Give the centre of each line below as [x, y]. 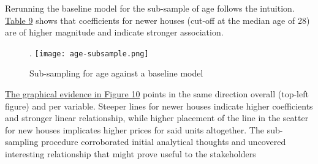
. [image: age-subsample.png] [89, 52]
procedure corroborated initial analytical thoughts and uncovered [164, 142]
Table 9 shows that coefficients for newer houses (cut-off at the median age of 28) [157, 20]
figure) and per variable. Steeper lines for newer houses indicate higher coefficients [159, 106]
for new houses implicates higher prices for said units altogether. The [134, 129]
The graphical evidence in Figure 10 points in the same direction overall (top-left [157, 94]
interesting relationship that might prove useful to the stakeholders [131, 154]
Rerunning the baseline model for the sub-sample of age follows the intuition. [150, 8]
